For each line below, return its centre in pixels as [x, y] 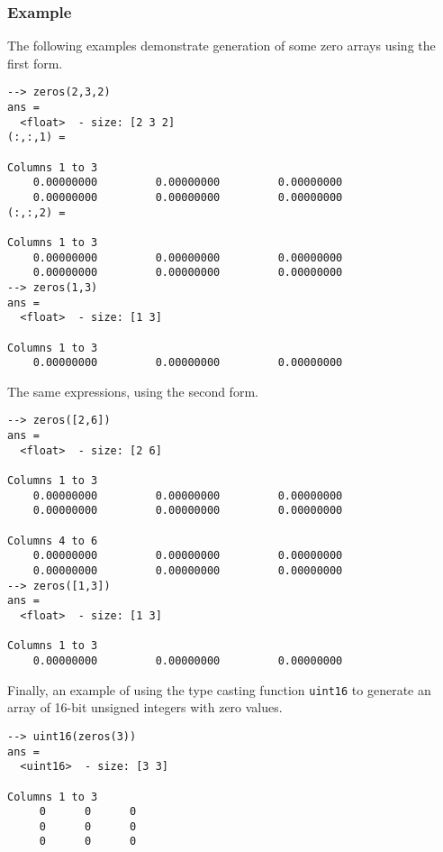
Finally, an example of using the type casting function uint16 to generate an [219, 689]
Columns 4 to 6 [53, 541]
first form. [35, 63]
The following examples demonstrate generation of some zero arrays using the [221, 46]
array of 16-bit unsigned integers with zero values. [145, 707]
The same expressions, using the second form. [133, 391]
